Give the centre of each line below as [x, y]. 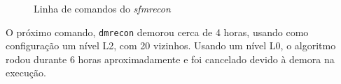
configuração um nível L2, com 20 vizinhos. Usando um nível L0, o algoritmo [171, 45]
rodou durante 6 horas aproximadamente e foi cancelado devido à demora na [170, 59]
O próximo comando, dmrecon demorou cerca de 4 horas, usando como [157, 32]
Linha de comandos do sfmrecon [102, 8]
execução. [26, 73]
